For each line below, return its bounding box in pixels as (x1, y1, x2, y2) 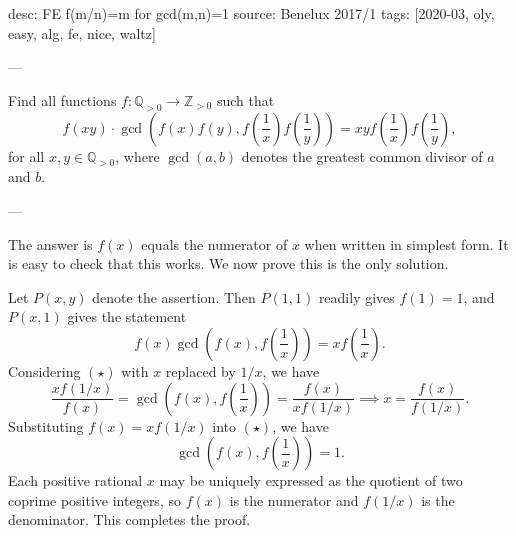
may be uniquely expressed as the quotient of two (159, 470, 463, 491)
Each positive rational (8, 470, 143, 491)
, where (115, 145, 160, 166)
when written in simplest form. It (304, 233, 509, 254)
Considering (8, 360, 81, 381)
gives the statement (67, 306, 187, 327)
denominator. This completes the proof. (8, 509, 251, 530)
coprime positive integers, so (8, 489, 181, 510)
